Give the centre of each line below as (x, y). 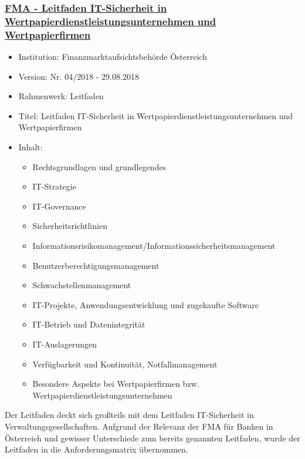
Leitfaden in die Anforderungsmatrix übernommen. (96, 449)
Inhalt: (30, 147)
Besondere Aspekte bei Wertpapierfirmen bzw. (116, 384)
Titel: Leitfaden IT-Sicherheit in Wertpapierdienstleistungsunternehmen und (156, 115)
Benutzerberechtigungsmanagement (96, 265)
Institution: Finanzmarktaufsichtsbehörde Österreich (113, 57)
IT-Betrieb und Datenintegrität (89, 324)
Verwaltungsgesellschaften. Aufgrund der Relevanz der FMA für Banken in (139, 426)
